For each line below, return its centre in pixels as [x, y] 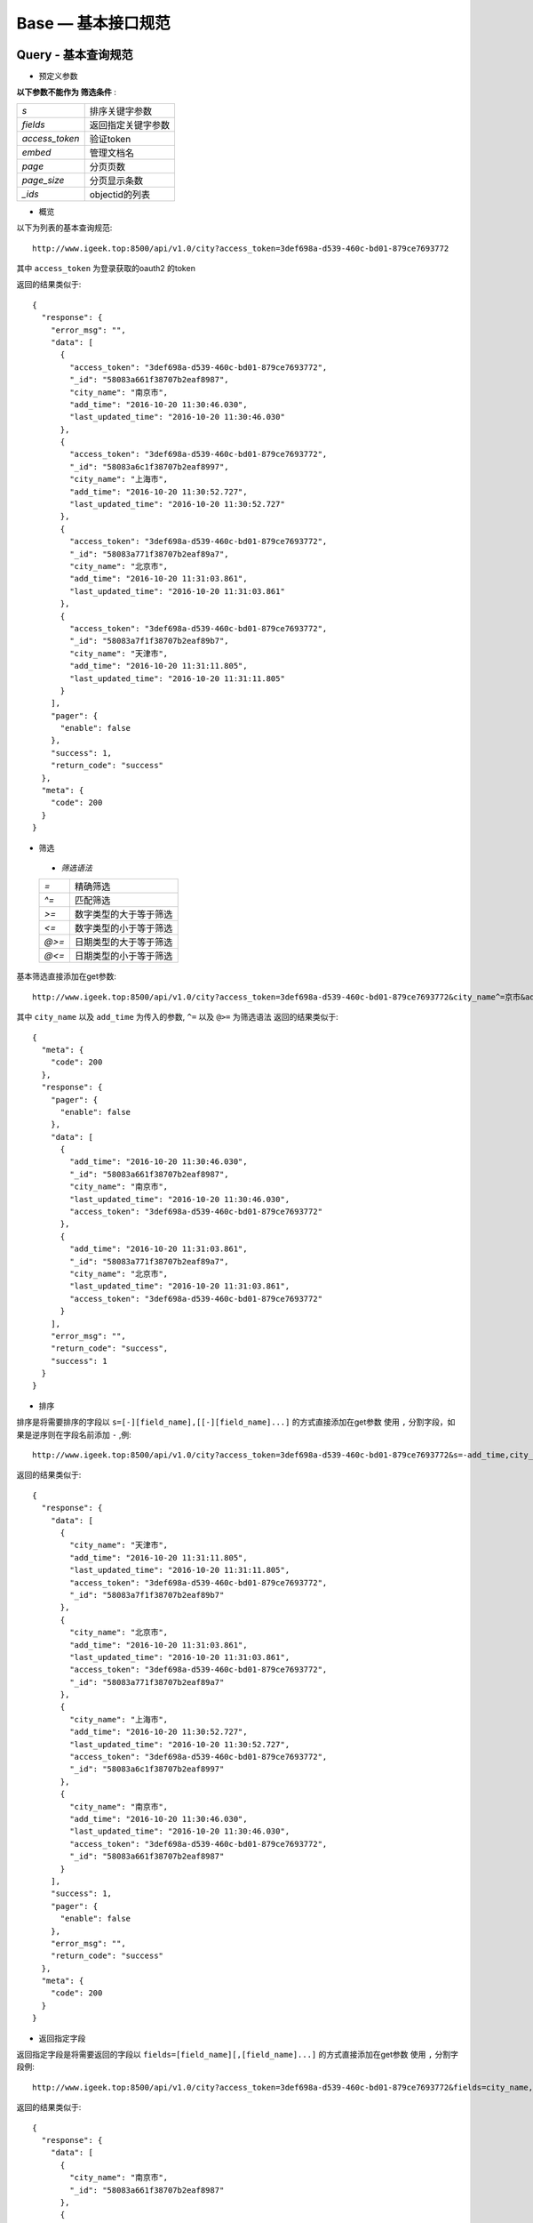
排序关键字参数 [121, 111]
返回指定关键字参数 [130, 124]
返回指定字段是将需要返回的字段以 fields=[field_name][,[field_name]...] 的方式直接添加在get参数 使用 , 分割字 [238, 2055]
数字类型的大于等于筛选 [123, 914]
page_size [43, 180]
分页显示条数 [116, 181]
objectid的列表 [120, 194]
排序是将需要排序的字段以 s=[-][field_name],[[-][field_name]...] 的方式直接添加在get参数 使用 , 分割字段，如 [236, 1422]
